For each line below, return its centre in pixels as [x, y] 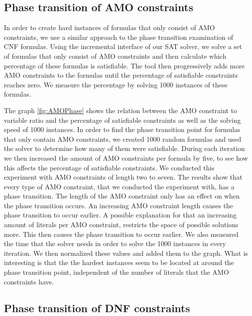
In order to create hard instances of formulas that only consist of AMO [110, 27]
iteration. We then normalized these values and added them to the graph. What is [126, 253]
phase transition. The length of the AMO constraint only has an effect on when [122, 196]
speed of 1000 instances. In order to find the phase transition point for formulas [122, 129]
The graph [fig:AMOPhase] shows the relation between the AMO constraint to [120, 110]
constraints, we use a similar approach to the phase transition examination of [119, 37]
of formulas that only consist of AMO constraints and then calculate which [115, 56]
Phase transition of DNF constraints [97, 308]
